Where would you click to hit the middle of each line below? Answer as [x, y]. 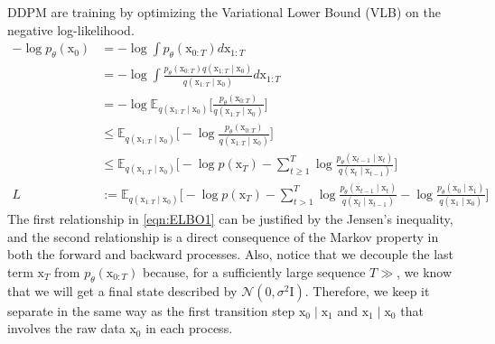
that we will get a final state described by [122, 290]
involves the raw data [66, 328]
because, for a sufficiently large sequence [254, 271]
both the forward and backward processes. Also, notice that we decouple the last [231, 254]
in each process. [189, 328]
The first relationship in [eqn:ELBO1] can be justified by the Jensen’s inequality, [230, 219]
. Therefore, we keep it [367, 290]
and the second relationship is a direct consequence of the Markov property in [223, 236]
